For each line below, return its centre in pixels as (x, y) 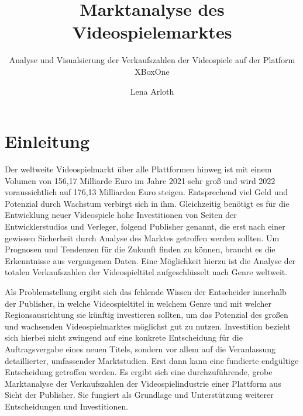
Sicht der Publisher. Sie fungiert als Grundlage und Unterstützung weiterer (139, 395)
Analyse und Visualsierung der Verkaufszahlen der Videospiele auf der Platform (152, 60)
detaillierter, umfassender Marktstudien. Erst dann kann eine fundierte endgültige (152, 360)
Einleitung (47, 141)
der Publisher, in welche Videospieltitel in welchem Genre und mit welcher (138, 303)
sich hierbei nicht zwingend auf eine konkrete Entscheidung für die (124, 337)
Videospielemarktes (152, 32)
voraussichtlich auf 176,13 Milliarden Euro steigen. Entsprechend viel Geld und (147, 192)
